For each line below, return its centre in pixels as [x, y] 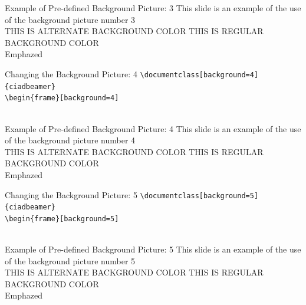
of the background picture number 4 [70, 140]
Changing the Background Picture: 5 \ [75, 194]
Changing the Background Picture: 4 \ [75, 73]
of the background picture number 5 [70, 260]
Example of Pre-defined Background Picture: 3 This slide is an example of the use [153, 8]
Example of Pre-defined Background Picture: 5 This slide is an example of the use [153, 249]
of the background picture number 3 [70, 19]
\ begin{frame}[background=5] [62, 219]
